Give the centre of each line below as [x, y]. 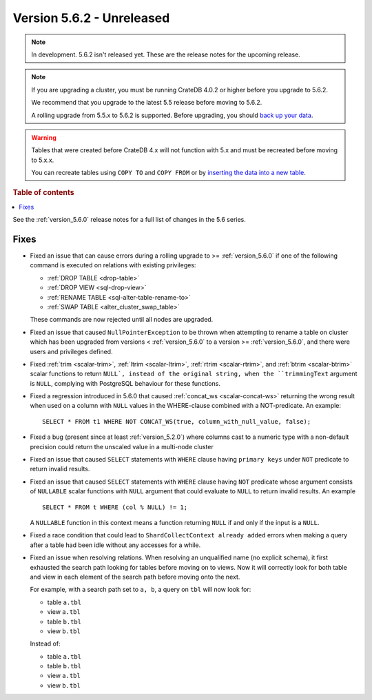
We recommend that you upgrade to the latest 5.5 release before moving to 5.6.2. [147, 103]
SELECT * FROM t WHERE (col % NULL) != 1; [115, 507]
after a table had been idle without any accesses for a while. [115, 545]
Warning [44, 137]
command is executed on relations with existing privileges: [113, 265]
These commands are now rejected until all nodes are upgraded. [122, 320]
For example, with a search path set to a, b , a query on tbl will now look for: [141, 590]
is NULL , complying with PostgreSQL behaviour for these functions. [125, 383]
